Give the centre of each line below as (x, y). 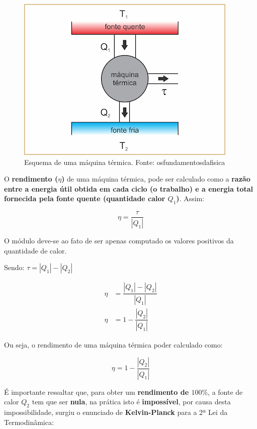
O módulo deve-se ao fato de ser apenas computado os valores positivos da (119, 241)
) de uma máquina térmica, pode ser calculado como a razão (156, 179)
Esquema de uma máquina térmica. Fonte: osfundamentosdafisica (125, 162)
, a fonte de (225, 392)
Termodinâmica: (29, 422)
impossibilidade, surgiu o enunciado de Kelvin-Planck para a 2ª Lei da (116, 412)
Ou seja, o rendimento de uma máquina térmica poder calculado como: (113, 345)
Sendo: (14, 267)
